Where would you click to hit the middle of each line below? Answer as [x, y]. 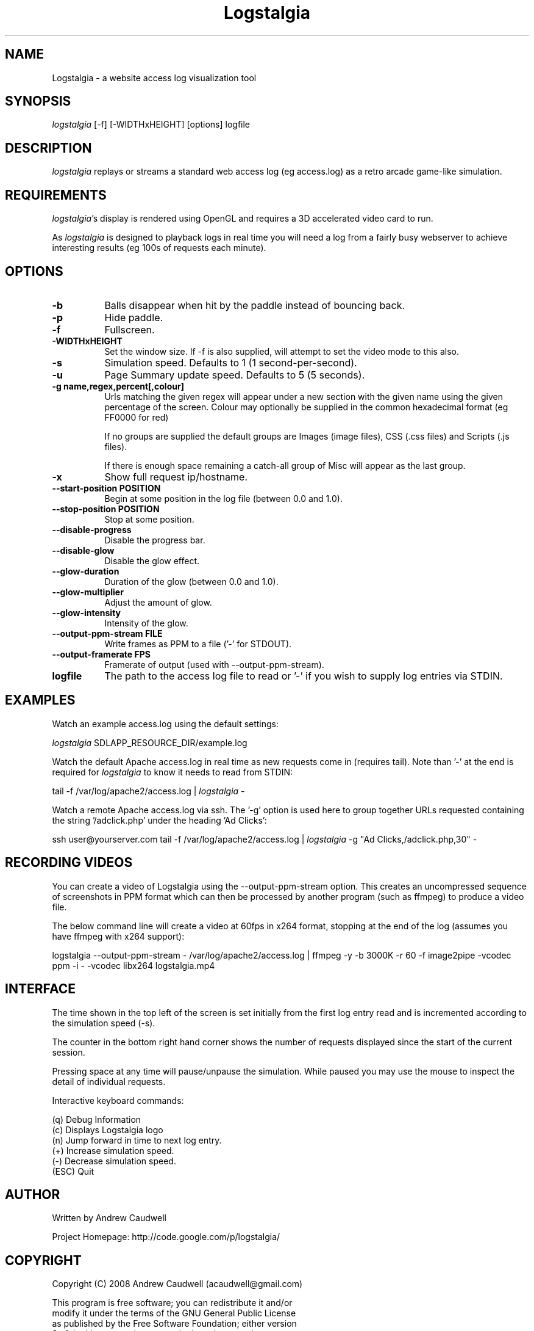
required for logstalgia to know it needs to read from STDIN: [173, 772]
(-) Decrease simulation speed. [114, 1161]
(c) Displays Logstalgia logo [108, 1130]
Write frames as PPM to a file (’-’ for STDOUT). [198, 644]
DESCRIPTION [48, 148]
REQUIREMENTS [56, 195]
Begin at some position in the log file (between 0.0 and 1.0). [223, 498]
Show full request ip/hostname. [176, 477]
